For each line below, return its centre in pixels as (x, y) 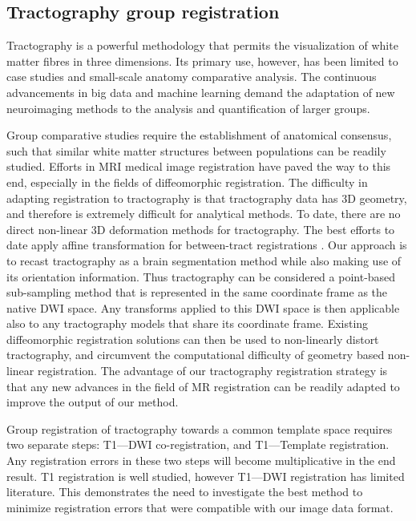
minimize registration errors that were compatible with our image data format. (200, 507)
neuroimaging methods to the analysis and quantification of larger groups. (188, 108)
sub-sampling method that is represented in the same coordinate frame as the (197, 292)
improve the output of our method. (93, 402)
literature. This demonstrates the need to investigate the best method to (185, 492)
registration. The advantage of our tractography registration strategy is (212, 371)
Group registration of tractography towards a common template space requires (200, 428)
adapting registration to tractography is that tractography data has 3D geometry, (207, 198)
